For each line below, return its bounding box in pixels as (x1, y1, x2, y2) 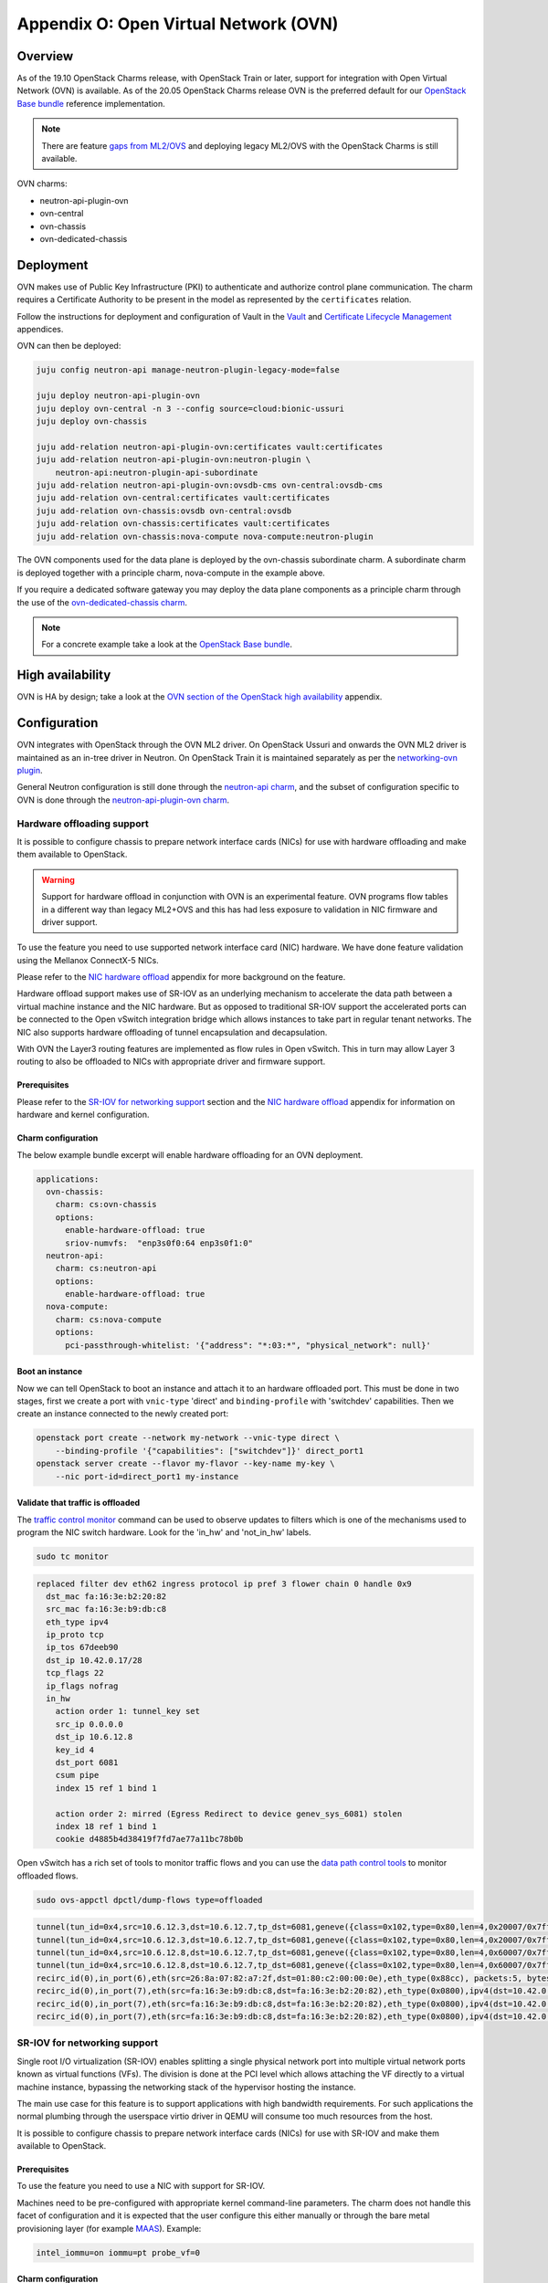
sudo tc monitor (36, 1551, 110, 1562)
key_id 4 (55, 1744, 95, 1755)
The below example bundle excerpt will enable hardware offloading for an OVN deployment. (16, 1149, 364, 1160)
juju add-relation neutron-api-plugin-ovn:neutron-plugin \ (36, 455, 311, 465)
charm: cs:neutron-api (55, 1263, 157, 1274)
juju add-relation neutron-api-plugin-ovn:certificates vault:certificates (36, 441, 384, 452)
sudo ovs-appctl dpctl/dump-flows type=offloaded (36, 1895, 263, 1905)
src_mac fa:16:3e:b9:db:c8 (46, 1604, 167, 1615)
